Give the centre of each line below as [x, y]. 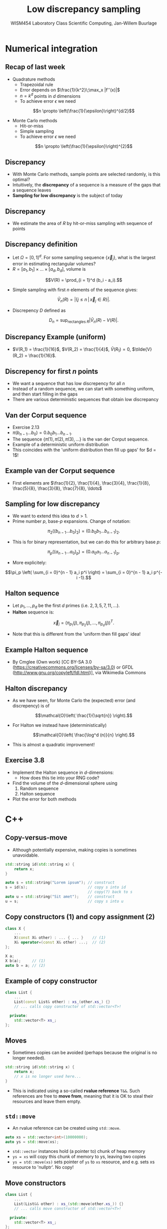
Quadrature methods [34, 79]
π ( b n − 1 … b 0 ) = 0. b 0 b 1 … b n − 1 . [42, 433]
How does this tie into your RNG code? [60, 777]
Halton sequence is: [33, 612]
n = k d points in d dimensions [50, 95]
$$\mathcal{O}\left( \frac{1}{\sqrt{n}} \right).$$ [84, 715]
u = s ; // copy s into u [64, 901]
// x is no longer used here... [48, 1077]
